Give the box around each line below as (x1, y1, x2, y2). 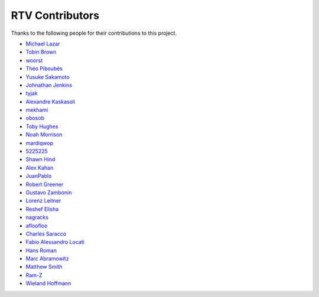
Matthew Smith (25, 263, 63, 270)
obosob (25, 115, 44, 122)
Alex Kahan (25, 164, 54, 171)
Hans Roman (25, 247, 57, 254)
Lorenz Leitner (25, 197, 61, 204)
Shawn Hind (25, 156, 56, 163)
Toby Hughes (25, 123, 58, 130)
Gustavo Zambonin (25, 189, 72, 196)
